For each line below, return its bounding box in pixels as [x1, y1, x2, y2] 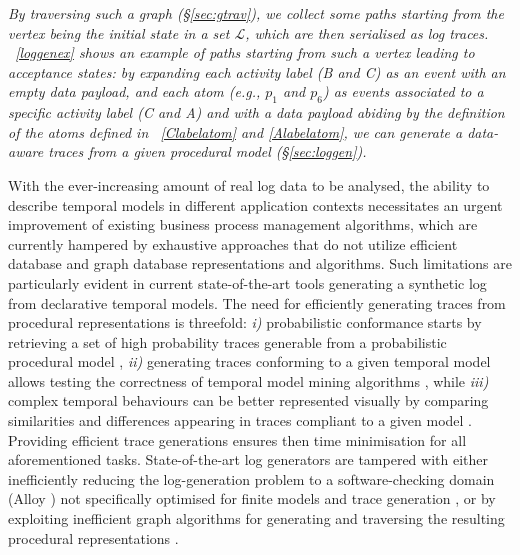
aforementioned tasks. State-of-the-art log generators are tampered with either [8, 449, 488, 470]
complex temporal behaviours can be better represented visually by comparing [8, 390, 489, 411]
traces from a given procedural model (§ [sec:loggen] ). [48, 141, 367, 162]
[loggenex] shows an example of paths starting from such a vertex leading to [15, 42, 475, 63]
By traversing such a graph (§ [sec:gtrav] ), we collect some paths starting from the [8, 3, 504, 23]
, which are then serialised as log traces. [245, 22, 489, 43]
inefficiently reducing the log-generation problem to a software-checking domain [8, 468, 495, 489]
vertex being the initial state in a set [8, 22, 230, 43]
